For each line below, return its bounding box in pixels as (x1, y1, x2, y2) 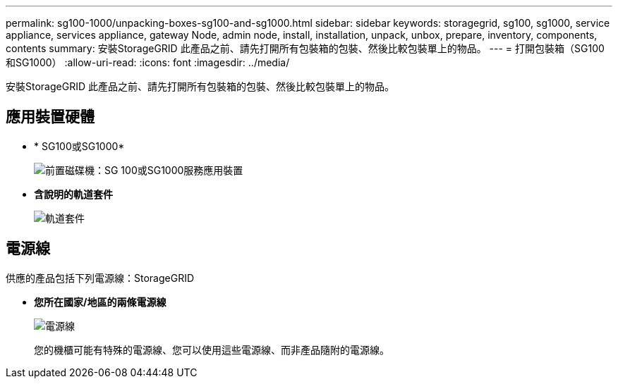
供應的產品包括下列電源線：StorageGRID (6, 271, 195, 284)
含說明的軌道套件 (34, 187, 113, 200)
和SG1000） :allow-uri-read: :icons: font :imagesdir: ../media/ (6, 56, 290, 68)
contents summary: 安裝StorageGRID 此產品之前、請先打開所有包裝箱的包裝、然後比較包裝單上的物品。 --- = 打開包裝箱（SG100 (6, 42, 605, 54)
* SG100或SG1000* (34, 140, 125, 152)
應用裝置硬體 (6, 108, 95, 126)
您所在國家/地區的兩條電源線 (34, 295, 166, 308)
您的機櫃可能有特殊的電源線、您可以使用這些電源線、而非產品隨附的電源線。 (34, 343, 389, 356)
